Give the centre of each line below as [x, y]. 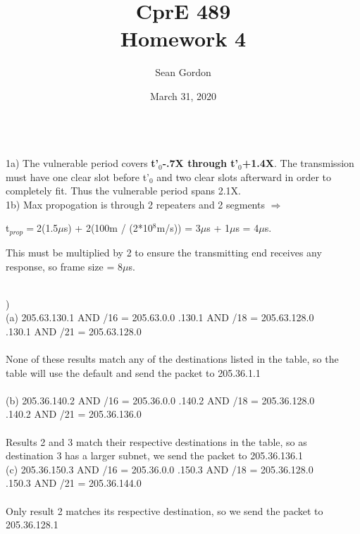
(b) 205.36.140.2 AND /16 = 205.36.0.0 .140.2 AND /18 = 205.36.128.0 [160, 400]
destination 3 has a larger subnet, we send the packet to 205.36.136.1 [154, 455]
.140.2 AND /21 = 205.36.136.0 [74, 414]
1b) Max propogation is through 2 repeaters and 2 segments [135, 204]
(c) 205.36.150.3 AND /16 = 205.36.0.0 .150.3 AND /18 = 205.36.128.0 [160, 469]
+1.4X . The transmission [298, 163]
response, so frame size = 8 [64, 266]
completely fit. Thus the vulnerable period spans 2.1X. [123, 191]
